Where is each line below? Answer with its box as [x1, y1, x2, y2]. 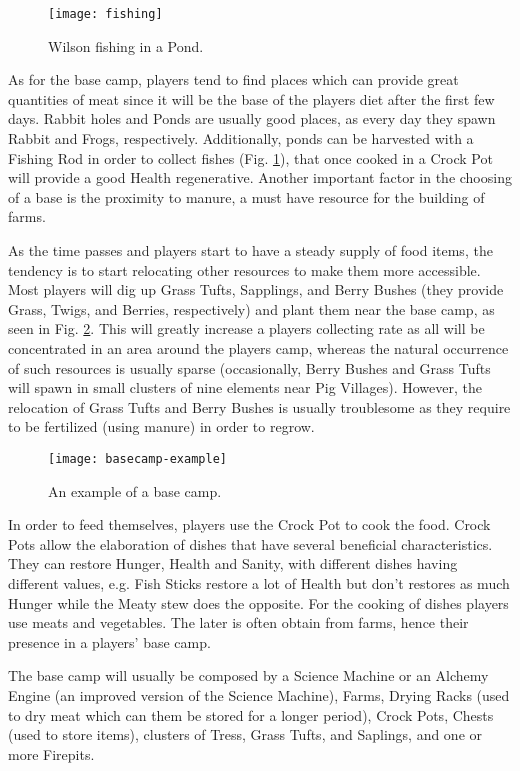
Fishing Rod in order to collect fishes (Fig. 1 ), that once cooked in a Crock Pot [8, 147, 493, 168]
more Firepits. [8, 743, 95, 764]
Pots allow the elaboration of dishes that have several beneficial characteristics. [8, 533, 493, 554]
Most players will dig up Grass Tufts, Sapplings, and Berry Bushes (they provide [8, 279, 504, 300]
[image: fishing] [48, 7, 163, 21]
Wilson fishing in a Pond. [48, 35, 204, 56]
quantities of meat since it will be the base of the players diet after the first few [8, 88, 495, 109]
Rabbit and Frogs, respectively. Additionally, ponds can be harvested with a [8, 128, 474, 149]
